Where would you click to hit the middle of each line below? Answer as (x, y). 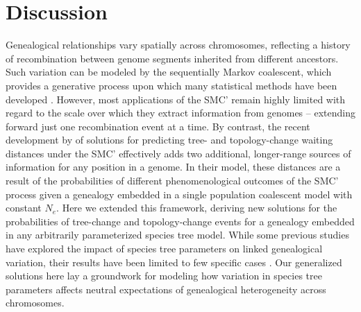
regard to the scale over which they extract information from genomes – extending (180, 113)
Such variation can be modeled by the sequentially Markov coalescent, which (169, 72)
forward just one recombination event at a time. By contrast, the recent (158, 126)
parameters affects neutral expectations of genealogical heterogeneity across (166, 289)
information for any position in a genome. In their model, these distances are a (173, 167)
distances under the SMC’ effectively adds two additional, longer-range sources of (178, 153)
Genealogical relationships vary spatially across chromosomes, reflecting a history (178, 45)
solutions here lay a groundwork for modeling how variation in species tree (164, 276)
